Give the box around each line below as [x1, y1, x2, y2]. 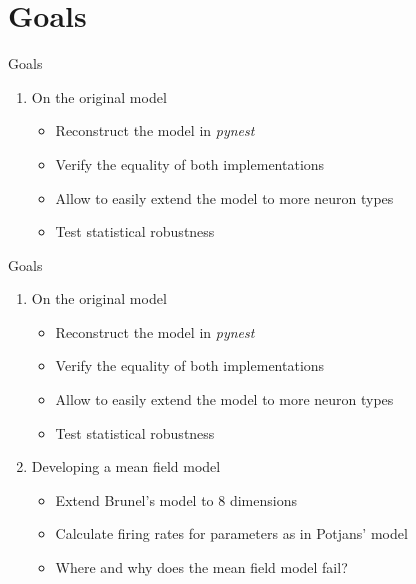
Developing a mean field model [31, 456, 221, 477]
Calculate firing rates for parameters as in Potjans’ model [55, 523, 408, 544]
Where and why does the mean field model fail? [55, 557, 348, 578]
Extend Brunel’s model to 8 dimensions [55, 489, 297, 510]
